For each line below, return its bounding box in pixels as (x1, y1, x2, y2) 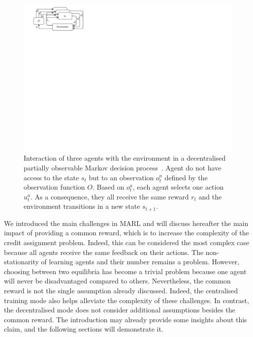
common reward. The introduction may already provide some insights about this (4, 314, 247, 324)
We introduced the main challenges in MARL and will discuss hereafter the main (4, 218, 249, 228)
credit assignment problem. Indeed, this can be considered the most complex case (4, 237, 250, 247)
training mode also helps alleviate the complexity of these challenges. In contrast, (4, 295, 249, 305)
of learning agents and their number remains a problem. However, (41, 256, 240, 267)
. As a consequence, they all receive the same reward (30, 191, 189, 201)
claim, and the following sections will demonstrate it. (4, 324, 163, 334)
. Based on (92, 182, 125, 192)
